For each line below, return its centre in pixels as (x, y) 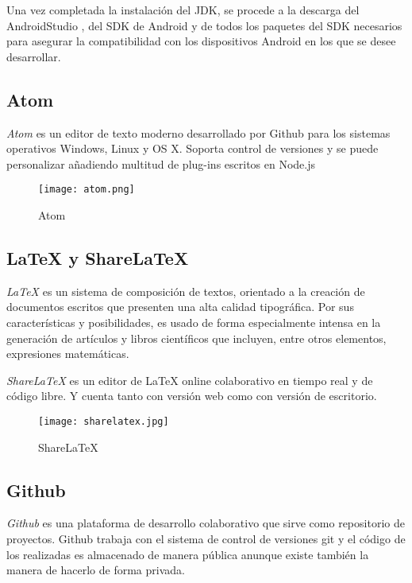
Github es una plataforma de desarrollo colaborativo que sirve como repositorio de (206, 523)
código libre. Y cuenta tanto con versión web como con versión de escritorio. (192, 396)
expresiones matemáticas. (68, 354)
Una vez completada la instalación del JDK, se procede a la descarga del (183, 10)
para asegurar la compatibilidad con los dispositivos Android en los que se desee (201, 41)
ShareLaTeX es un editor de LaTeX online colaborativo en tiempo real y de (190, 380)
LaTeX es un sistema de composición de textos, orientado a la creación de (186, 291)
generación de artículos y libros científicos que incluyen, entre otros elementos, (196, 338)
